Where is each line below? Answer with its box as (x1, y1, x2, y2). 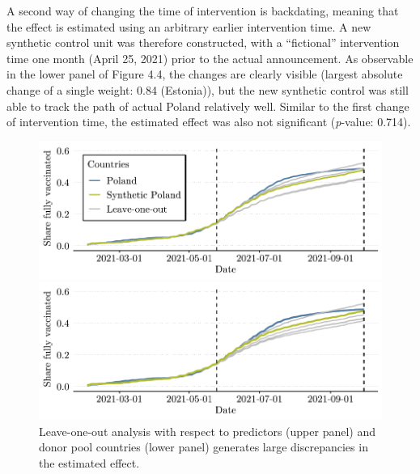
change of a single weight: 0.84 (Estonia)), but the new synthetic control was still (6, 81, 409, 98)
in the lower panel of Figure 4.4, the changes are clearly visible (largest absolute (6, 66, 403, 83)
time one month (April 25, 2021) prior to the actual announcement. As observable (6, 49, 414, 66)
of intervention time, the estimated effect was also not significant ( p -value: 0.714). (6, 113, 411, 130)
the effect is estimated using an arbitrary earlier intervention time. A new (6, 18, 371, 35)
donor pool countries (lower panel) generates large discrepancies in (39, 438, 368, 455)
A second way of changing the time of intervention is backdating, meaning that (6, 2, 399, 19)
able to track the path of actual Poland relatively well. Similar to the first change (6, 97, 409, 114)
